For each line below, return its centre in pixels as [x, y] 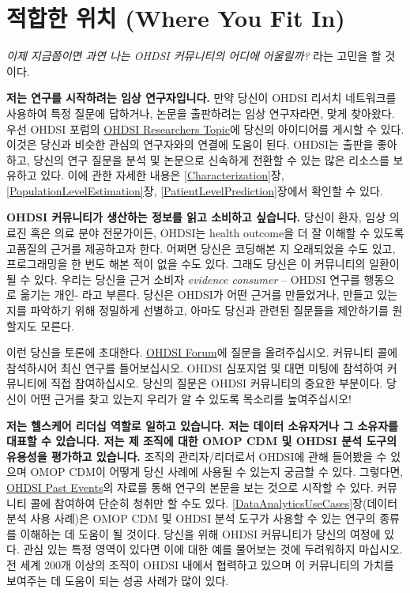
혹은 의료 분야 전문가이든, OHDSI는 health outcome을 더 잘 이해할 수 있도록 [217, 233]
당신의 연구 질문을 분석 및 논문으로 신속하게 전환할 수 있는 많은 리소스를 [211, 159]
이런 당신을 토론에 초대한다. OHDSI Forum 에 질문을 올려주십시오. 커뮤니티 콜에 [202, 352]
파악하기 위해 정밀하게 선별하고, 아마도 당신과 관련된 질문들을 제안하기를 [209, 310]
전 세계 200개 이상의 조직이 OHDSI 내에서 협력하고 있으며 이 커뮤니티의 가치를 [200, 564]
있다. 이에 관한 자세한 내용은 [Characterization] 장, [162, 175]
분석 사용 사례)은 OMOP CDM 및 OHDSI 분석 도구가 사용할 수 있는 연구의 [191, 518]
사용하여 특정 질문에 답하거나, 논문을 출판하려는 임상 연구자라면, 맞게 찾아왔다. [201, 113]
